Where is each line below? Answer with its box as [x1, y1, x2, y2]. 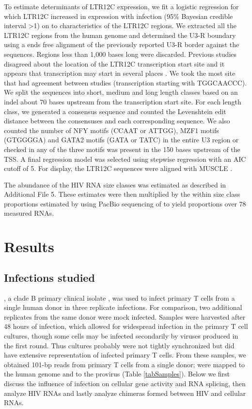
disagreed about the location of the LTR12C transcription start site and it [4, 58, 225, 68]
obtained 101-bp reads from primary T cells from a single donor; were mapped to [4, 359, 245, 369]
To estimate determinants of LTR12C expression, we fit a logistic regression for [4, 1, 239, 11]
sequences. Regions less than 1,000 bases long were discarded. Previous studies [4, 49, 237, 59]
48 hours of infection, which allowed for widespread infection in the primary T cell [4, 321, 248, 331]
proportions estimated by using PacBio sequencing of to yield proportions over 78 [4, 198, 246, 208]
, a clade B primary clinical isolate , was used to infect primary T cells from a [4, 292, 235, 303]
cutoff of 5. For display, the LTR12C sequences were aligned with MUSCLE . [4, 163, 233, 173]
